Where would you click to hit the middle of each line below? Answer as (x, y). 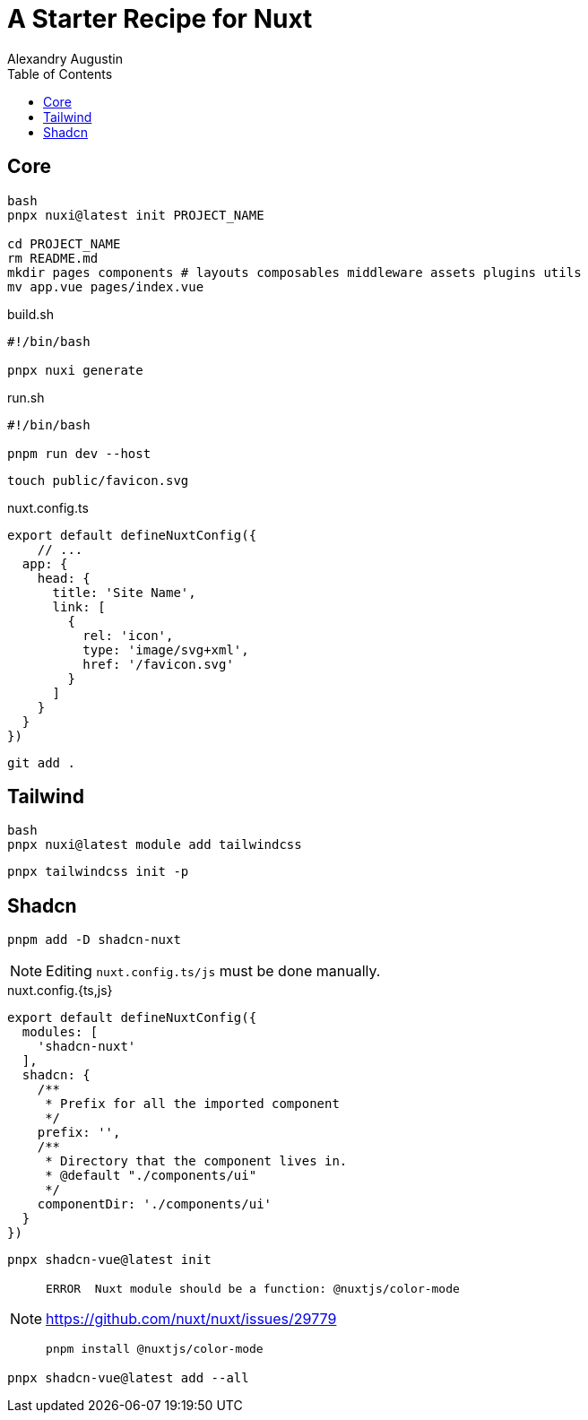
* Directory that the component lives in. (196, 1161)
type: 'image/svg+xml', (166, 649)
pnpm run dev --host (79, 453)
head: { (64, 578)
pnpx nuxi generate (75, 370)
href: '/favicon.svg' (158, 664)
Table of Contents (60, 74)
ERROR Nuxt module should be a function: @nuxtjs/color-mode (253, 1289)
